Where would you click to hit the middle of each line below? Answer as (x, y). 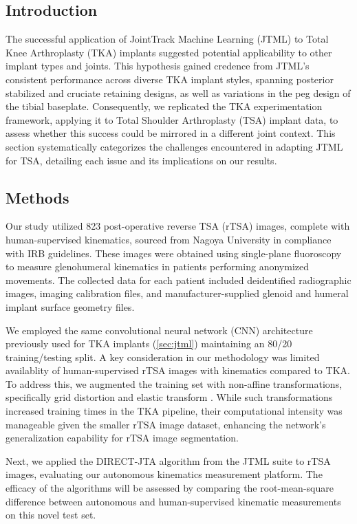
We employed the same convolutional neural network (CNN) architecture (159, 330)
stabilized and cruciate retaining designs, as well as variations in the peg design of (178, 92)
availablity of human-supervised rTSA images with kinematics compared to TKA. (178, 370)
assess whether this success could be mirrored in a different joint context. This (171, 133)
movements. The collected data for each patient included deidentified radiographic (178, 280)
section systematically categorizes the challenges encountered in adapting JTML (174, 146)
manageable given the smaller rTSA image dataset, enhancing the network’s (166, 424)
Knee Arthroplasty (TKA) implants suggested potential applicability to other (169, 52)
